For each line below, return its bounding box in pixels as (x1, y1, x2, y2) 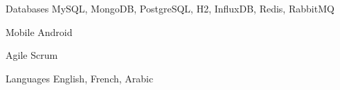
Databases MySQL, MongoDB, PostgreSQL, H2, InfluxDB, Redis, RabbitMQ (6, 1, 334, 15)
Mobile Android (6, 24, 73, 39)
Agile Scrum (6, 48, 58, 62)
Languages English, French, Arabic (6, 71, 154, 85)
